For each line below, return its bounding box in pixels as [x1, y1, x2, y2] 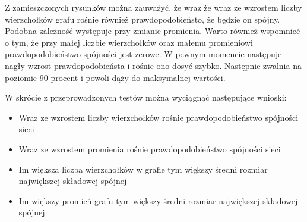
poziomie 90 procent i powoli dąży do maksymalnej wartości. [5, 71, 226, 83]
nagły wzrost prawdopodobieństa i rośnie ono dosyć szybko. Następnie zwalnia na [5, 59, 302, 71]
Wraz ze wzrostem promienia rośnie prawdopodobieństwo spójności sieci [18, 142, 281, 155]
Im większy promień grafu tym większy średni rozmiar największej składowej [18, 194, 298, 207]
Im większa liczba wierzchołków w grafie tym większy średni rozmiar [18, 162, 268, 175]
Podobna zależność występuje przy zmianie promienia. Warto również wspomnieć [5, 24, 300, 37]
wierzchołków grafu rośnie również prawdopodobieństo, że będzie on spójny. [5, 12, 280, 25]
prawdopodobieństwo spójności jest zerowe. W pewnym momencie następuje [5, 48, 282, 60]
